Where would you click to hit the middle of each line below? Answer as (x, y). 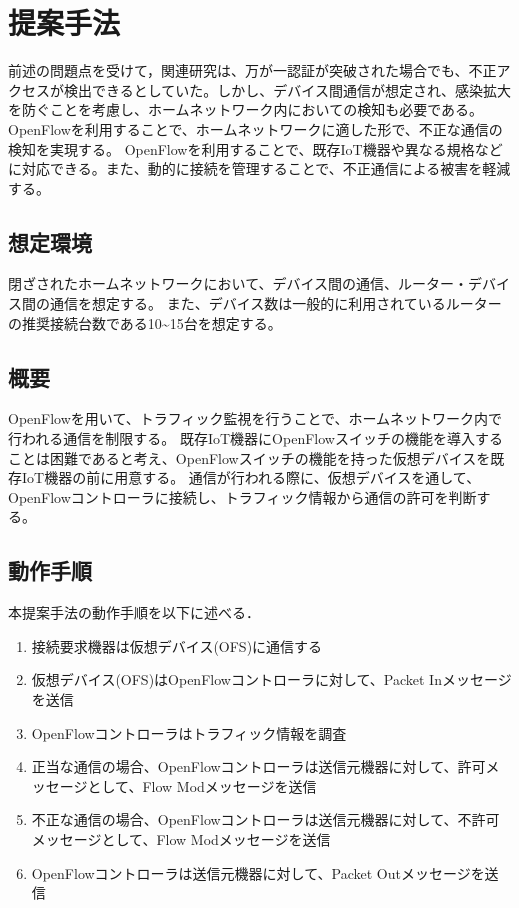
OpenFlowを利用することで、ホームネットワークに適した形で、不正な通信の (255, 128)
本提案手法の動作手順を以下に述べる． (134, 612)
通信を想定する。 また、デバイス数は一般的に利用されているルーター (275, 303)
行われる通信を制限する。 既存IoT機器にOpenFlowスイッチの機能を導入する (255, 438)
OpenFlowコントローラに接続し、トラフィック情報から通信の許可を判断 (242, 496)
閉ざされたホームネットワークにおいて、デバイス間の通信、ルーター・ (238, 283)
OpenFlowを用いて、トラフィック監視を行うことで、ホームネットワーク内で (255, 418)
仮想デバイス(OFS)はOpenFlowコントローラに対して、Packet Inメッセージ (271, 679)
